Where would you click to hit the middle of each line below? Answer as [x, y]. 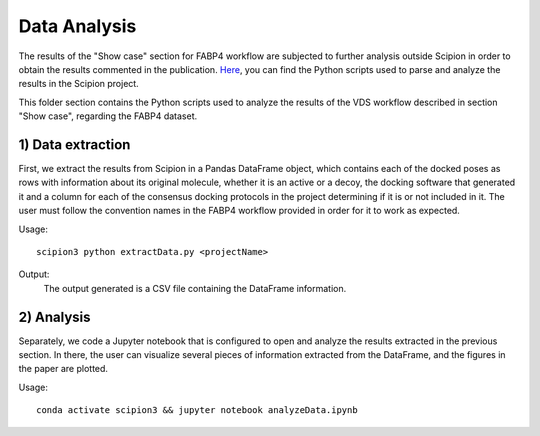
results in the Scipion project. [78, 84]
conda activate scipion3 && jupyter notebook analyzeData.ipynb [197, 410]
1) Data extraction [74, 144]
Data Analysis [77, 26]
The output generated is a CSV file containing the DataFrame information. [195, 288]
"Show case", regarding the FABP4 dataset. [108, 116]
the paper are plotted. [63, 369]
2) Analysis [54, 316]
